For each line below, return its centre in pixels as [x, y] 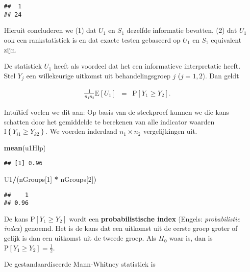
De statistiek [23, 66]
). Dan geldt [221, 75]
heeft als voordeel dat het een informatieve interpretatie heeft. [147, 66]
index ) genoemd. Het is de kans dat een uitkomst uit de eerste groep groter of [121, 228]
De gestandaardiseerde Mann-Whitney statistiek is [80, 264]
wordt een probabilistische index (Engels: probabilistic [155, 218]
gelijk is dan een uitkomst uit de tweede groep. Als [80, 238]
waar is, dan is [191, 238]
